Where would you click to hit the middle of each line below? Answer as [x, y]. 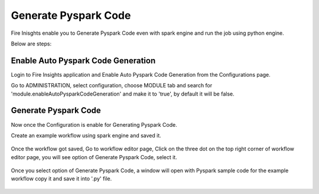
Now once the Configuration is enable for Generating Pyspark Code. [94, 124]
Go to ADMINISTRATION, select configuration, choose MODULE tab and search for [112, 86]
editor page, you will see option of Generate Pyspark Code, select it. [94, 157]
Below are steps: [31, 44]
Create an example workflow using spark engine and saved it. [86, 135]
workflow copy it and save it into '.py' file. [61, 179]
